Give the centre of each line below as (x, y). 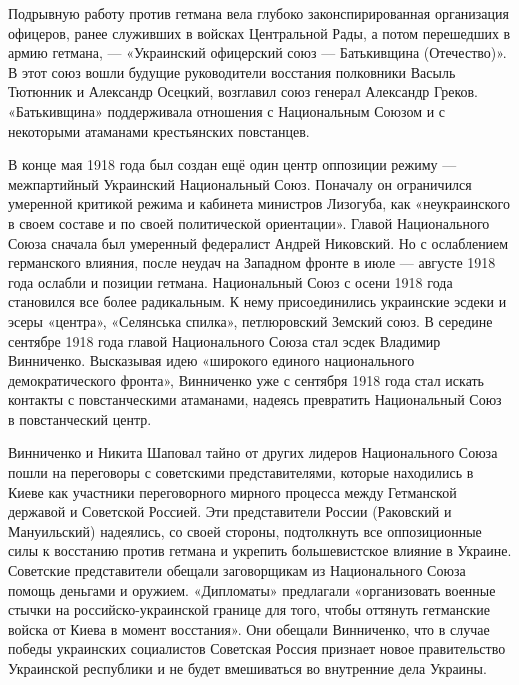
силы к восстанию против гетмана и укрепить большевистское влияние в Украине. (260, 550)
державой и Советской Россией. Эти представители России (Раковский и (230, 511)
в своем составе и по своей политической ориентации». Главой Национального (249, 222)
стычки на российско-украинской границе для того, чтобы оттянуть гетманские (249, 609)
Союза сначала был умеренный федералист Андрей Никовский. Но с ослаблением (258, 242)
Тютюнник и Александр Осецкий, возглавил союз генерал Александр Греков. (243, 91)
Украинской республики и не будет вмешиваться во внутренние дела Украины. (247, 668)
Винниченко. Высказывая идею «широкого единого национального (211, 360)
